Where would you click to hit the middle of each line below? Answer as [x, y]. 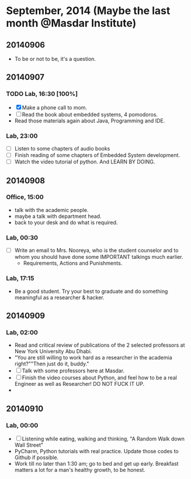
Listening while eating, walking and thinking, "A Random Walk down [103, 439]
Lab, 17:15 [20, 278]
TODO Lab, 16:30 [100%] [42, 94]
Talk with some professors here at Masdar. [73, 371]
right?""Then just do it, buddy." [52, 364]
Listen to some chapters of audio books [62, 148]
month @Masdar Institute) [71, 23]
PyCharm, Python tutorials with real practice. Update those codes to [97, 451]
